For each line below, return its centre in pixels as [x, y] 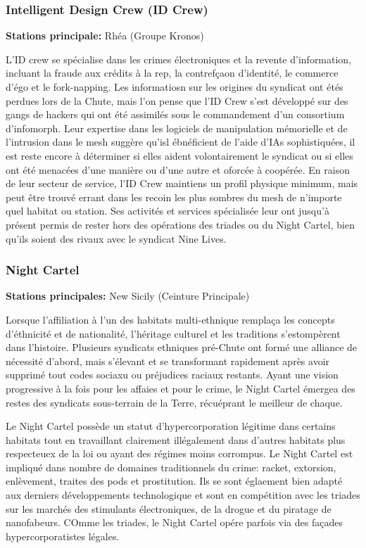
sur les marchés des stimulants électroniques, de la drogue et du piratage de [169, 508]
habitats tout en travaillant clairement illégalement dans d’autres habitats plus [176, 439]
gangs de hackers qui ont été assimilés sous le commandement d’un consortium [175, 114]
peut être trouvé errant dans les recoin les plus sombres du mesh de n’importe [174, 197]
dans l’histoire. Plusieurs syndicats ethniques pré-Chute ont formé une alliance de [182, 347]
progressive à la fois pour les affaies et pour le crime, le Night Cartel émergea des [181, 388]
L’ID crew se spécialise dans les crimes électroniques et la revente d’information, [179, 59]
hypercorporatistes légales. [63, 536]
